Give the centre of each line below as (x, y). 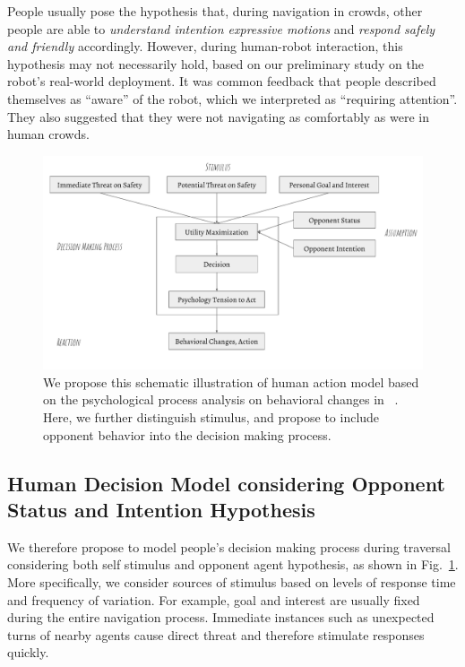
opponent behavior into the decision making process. (187, 434)
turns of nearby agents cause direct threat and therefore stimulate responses (216, 634)
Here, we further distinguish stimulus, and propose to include (211, 417)
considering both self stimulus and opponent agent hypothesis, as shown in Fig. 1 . (233, 564)
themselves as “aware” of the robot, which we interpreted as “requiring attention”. (232, 98)
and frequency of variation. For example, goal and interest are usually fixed (214, 599)
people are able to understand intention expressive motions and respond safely (221, 28)
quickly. (28, 652)
